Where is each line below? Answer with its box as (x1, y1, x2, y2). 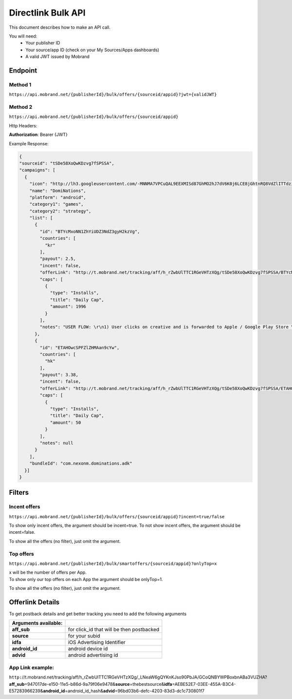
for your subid (68, 633, 101, 640)
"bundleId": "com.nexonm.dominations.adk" (29, 461, 132, 466)
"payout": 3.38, (39, 372, 79, 378)
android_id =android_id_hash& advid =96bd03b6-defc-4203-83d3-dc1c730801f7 (43, 688, 205, 694)
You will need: (9, 33, 37, 39)
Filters (9, 488, 29, 497)
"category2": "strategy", (29, 208, 91, 214)
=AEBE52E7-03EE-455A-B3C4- (172, 681, 236, 687)
